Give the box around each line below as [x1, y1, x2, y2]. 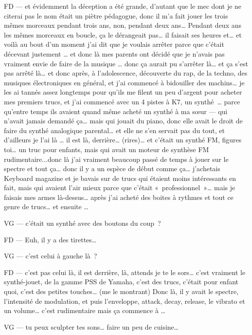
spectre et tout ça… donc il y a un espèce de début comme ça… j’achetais [4, 163, 220, 174]
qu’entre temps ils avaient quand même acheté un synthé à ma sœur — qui [4, 106, 228, 116]
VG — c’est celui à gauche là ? [4, 251, 97, 261]
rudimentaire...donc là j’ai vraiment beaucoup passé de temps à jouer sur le [4, 154, 229, 164]
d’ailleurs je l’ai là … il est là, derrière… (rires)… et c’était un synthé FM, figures [4, 135, 242, 145]
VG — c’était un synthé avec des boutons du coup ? [4, 218, 161, 228]
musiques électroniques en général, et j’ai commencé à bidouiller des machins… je [4, 77, 245, 87]
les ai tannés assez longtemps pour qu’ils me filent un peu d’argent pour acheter [4, 87, 242, 97]
